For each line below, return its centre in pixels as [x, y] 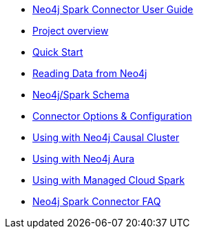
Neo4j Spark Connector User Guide [113, 9]
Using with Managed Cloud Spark [109, 180]
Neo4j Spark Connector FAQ [97, 201]
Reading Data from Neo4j [90, 73]
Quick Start [58, 52]
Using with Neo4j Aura [84, 159]
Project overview [71, 31]
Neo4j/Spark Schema [81, 95]
